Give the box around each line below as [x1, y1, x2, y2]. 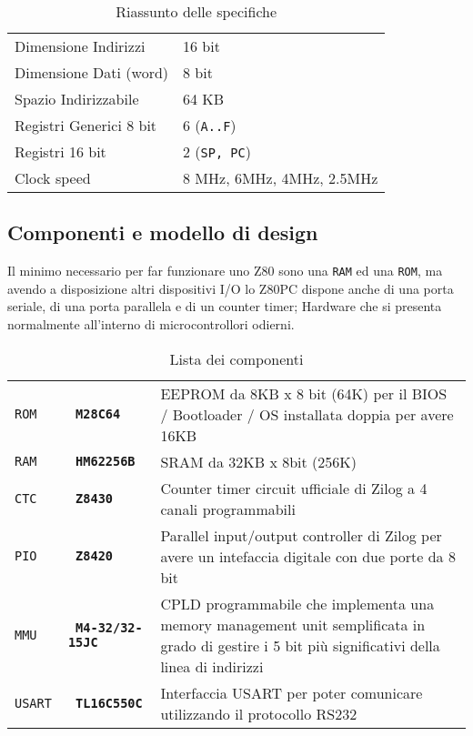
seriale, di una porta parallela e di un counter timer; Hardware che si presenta [7, 297, 442, 316]
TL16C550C [75, 695, 143, 711]
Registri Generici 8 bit [15, 115, 157, 136]
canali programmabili [160, 498, 296, 519]
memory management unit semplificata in [160, 613, 426, 635]
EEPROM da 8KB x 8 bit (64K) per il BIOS [160, 382, 448, 404]
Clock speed [15, 167, 91, 188]
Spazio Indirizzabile [15, 88, 139, 109]
